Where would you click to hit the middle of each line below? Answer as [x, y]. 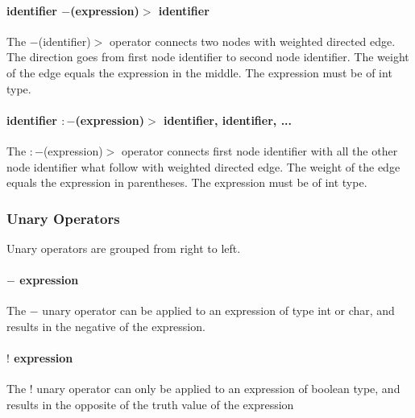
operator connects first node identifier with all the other [259, 150]
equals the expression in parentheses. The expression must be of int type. [187, 182]
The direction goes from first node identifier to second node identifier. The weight [208, 57]
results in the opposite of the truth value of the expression [150, 404]
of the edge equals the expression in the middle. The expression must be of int [199, 72]
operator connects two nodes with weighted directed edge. [253, 41]
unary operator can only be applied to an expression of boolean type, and [218, 389]
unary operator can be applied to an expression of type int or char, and [218, 310]
